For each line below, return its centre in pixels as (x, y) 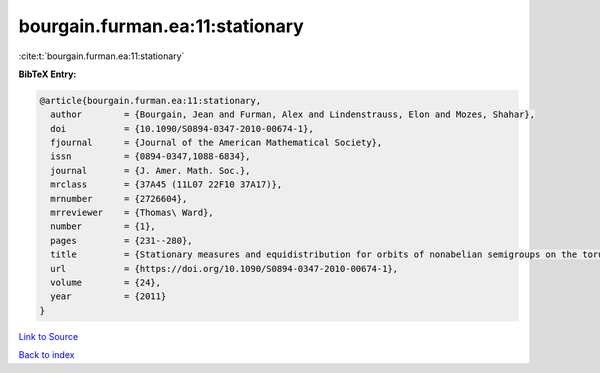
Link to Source (48, 336)
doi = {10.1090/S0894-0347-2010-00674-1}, (182, 128)
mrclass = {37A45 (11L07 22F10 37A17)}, (166, 184)
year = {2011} (108, 296)
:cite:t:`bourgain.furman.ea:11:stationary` (101, 56)
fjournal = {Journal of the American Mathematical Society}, (216, 143)
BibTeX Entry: (47, 74)
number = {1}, (103, 226)
